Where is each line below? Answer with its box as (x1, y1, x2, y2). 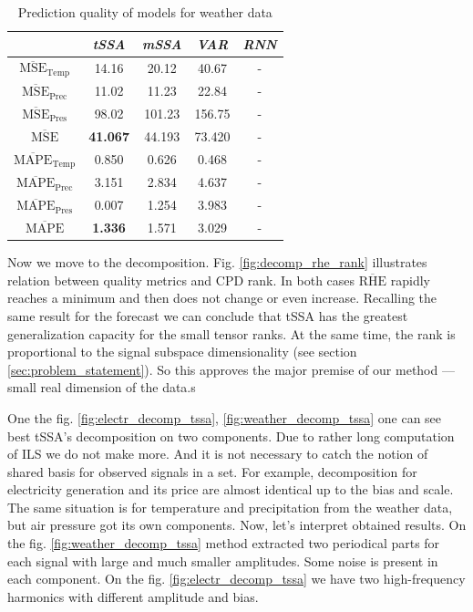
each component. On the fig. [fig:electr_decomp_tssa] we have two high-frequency (7, 569, 466, 588)
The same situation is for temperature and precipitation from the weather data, (7, 497, 453, 516)
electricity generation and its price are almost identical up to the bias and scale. (7, 480, 454, 499)
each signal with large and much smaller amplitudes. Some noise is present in (7, 551, 438, 570)
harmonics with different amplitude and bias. (7, 586, 259, 606)
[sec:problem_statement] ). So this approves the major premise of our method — (7, 359, 455, 379)
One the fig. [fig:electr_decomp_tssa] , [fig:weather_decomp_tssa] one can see (7, 408, 442, 427)
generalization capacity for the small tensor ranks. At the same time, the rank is (7, 324, 456, 343)
